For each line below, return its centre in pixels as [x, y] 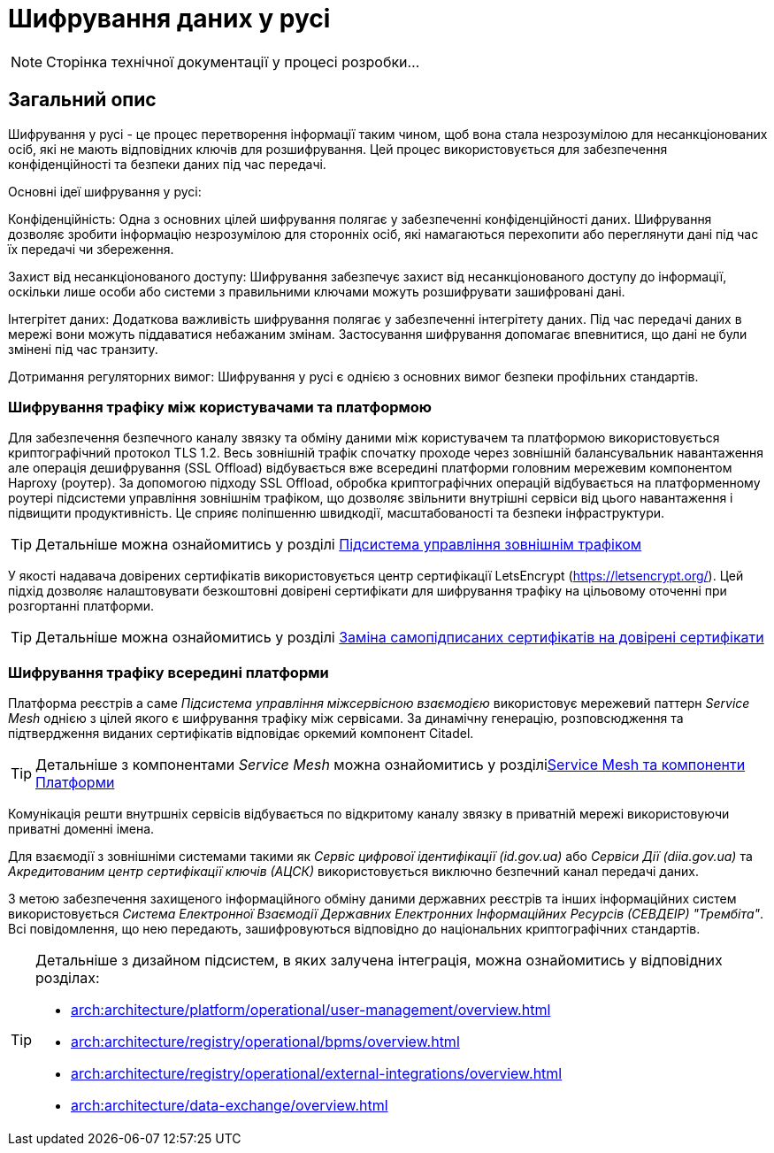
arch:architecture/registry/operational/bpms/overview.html [265, 1042]
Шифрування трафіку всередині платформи [169, 672]
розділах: [68, 978]
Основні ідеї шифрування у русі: [105, 191]
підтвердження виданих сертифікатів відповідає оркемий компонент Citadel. [241, 734]
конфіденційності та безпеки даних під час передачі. [167, 164]
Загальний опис [82, 100]
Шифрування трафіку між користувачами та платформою [220, 407]
